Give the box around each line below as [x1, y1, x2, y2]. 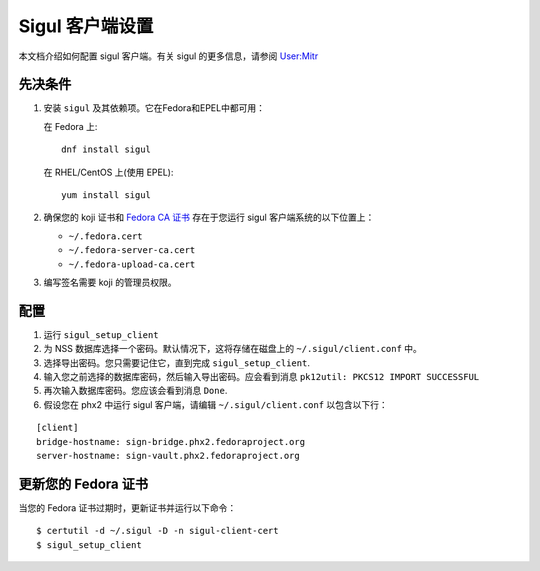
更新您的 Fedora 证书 [18, 475, 149, 492]
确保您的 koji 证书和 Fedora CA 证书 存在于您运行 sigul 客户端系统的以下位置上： [43, 211, 375, 224]
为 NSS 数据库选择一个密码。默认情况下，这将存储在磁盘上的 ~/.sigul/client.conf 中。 [43, 343, 422, 355]
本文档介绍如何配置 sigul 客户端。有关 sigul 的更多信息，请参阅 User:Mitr [18, 50, 319, 62]
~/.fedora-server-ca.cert [68, 245, 196, 256]
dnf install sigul [61, 144, 152, 155]
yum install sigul [61, 190, 152, 201]
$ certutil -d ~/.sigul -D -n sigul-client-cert [36, 525, 279, 537]
